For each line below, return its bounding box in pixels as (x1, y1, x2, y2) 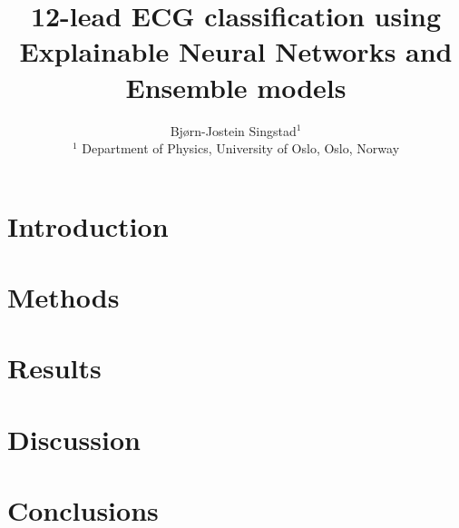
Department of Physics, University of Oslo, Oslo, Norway (82, 139, 400, 158)
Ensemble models (125, 68, 347, 105)
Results (7, 349, 102, 386)
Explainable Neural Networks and (19, 33, 453, 70)
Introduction (7, 207, 169, 244)
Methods (7, 279, 120, 316)
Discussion (7, 420, 141, 457)
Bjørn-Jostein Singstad (170, 121, 297, 140)
